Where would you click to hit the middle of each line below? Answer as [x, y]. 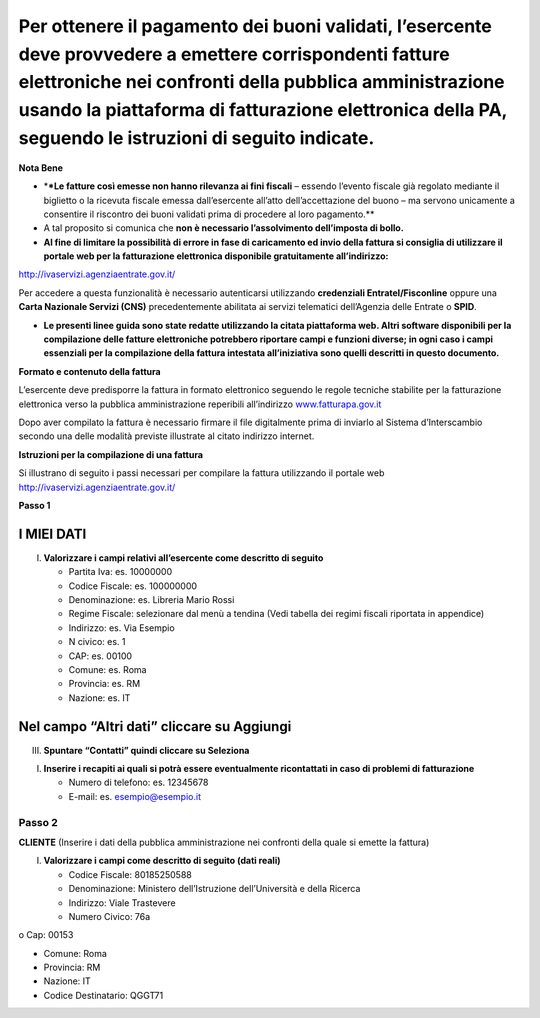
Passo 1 [34, 505]
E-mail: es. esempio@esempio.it [135, 796]
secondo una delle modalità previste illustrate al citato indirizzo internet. [166, 436]
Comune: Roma [75, 953]
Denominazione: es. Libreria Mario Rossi [151, 600]
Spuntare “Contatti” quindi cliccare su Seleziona [146, 750]
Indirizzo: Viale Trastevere [122, 902]
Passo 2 [38, 822]
